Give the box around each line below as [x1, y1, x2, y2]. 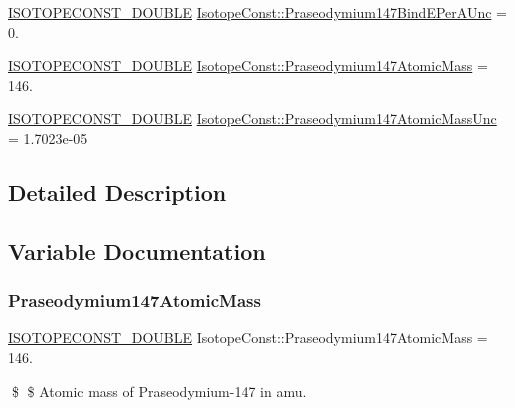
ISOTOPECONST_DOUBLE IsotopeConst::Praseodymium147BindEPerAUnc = [8, 2, 507, 22]
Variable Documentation [8, 235, 266, 266]
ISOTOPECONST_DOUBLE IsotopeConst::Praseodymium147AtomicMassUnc [8, 108, 497, 129]
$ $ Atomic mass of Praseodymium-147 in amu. [11, 380, 307, 401]
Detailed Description [8, 176, 227, 207]
